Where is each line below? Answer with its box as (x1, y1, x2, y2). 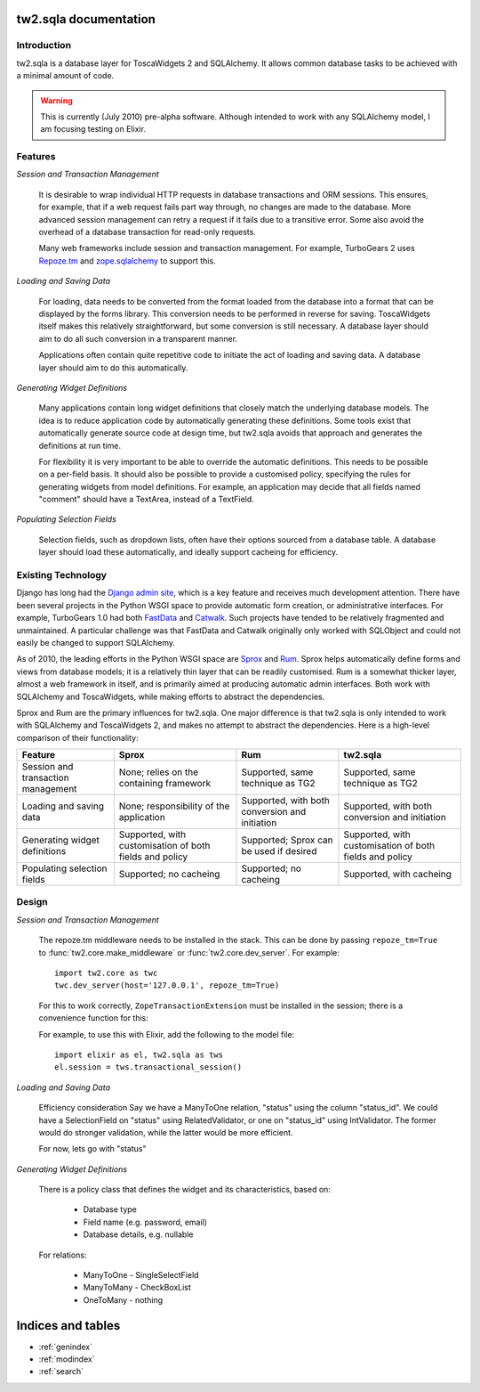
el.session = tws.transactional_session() (54, 1062, 243, 1072)
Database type (83, 1204, 137, 1215)
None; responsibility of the (118, 800, 230, 812)
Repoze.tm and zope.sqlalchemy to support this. (38, 255, 217, 266)
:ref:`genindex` (38, 1341, 93, 1352)
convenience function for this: (38, 1013, 148, 1023)
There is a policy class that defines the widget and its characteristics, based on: (38, 1184, 331, 1195)
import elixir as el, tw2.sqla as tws (54, 1049, 224, 1060)
